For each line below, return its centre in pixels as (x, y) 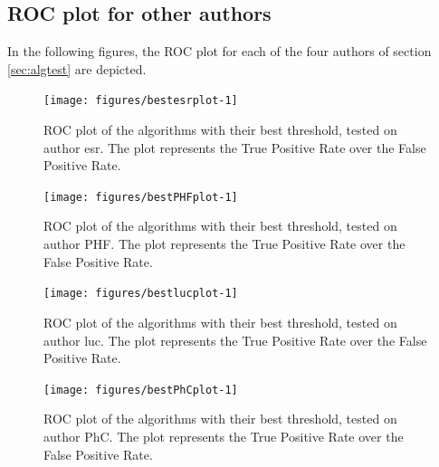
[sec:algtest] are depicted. (77, 68)
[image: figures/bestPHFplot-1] (141, 197)
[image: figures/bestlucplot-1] (141, 294)
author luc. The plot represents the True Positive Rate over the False (235, 340)
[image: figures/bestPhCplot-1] (141, 390)
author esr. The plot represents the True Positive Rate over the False (235, 147)
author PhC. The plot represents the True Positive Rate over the (224, 436)
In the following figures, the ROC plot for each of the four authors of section (219, 51)
